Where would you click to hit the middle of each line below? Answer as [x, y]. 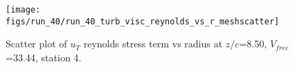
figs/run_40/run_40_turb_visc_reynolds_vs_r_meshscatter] [142, 21]
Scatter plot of [36, 44]
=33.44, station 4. [43, 57]
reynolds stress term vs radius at [153, 44]
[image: [23, 10]
